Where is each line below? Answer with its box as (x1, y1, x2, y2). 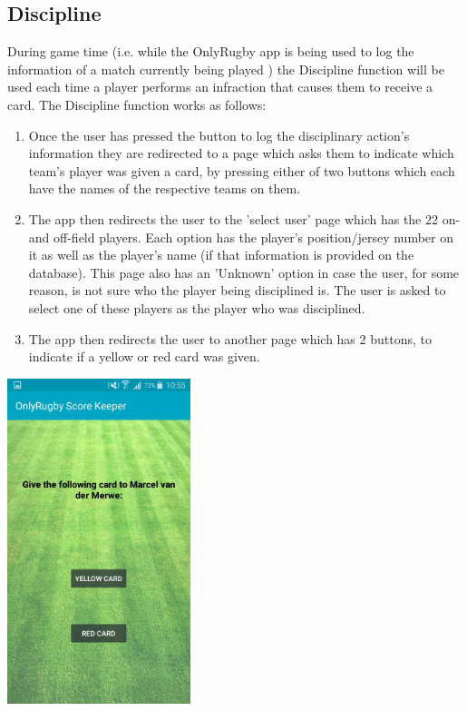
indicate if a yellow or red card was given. (28, 347, 260, 366)
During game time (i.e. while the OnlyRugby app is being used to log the (7, 42, 414, 61)
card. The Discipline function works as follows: (7, 94, 267, 114)
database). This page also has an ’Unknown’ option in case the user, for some (28, 262, 460, 281)
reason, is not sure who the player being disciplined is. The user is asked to (28, 281, 446, 300)
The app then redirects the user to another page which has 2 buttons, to (28, 329, 432, 348)
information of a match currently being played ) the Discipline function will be (7, 59, 444, 78)
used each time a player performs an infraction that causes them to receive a (7, 77, 433, 96)
